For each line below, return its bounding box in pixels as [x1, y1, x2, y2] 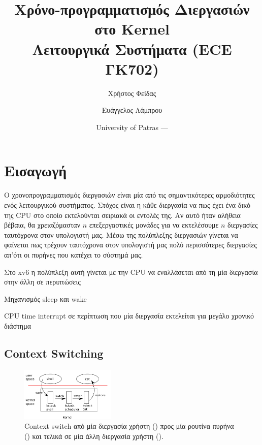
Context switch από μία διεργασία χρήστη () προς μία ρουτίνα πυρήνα [24, 421, 234, 431]
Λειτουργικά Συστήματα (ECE [32, 38, 232, 59]
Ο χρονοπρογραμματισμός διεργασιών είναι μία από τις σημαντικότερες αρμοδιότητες [4, 189, 255, 200]
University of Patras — [96, 121, 168, 132]
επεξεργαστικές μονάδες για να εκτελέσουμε [89, 219, 219, 230]
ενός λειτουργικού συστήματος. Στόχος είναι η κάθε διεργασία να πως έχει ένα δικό [4, 200, 250, 210]
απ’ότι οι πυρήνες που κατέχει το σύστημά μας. [4, 249, 143, 260]
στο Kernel [94, 18, 170, 39]
